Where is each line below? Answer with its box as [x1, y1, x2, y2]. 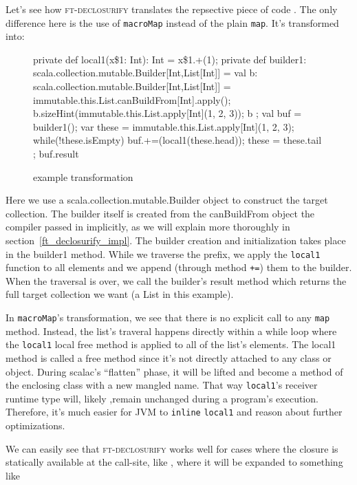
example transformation [33, 169, 133, 184]
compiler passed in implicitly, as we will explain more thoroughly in [6, 219, 290, 234]
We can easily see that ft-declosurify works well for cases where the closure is [6, 441, 338, 455]
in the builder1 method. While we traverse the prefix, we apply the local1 [6, 246, 321, 261]
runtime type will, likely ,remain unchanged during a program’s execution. [6, 391, 318, 405]
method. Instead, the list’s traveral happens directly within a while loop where [6, 323, 337, 338]
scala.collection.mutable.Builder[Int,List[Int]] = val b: [33, 65, 258, 80]
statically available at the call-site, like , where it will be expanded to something [6, 455, 343, 469]
